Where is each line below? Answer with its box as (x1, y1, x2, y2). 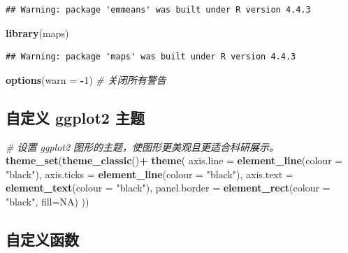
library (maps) (6, 25, 69, 40)
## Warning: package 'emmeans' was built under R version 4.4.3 (6, 5, 311, 15)
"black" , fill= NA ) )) (6, 194, 89, 208)
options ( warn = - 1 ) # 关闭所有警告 (6, 72, 166, 87)
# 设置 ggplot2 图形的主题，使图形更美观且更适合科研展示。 (6, 139, 280, 154)
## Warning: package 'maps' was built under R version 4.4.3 (6, 52, 296, 62)
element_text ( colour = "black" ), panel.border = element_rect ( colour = (6, 180, 331, 195)
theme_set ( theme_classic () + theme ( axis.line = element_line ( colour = (6, 153, 343, 168)
